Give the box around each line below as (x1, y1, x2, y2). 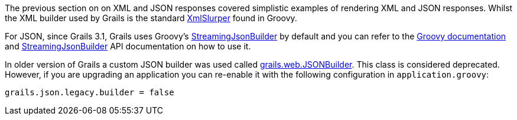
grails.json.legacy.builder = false (5, 88, 174, 97)
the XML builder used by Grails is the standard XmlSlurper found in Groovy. (5, 13, 297, 23)
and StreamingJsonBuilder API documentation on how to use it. (5, 41, 251, 51)
